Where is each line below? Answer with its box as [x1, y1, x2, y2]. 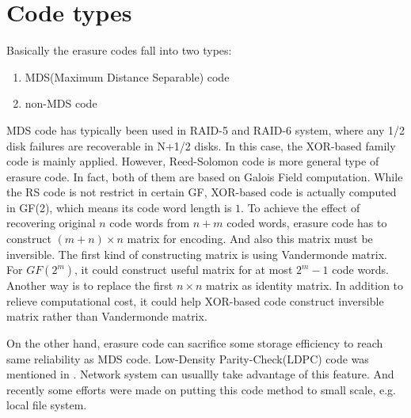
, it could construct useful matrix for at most [74, 261, 293, 278]
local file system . [6, 397, 87, 413]
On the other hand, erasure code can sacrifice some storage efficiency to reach [6, 335, 383, 351]
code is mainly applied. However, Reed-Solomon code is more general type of [6, 153, 379, 169]
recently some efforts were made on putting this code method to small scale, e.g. [6, 381, 396, 397]
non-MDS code [25, 95, 97, 112]
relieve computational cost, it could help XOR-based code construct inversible [6, 292, 384, 309]
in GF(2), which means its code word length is [6, 199, 232, 215]
